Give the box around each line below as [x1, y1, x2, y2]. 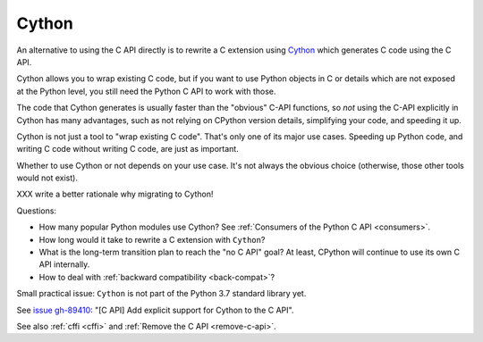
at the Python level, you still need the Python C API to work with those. [16, 86, 276, 96]
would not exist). [16, 172, 78, 183]
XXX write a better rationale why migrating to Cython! [16, 188, 214, 200]
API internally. [38, 259, 90, 270]
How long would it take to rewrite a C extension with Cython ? [38, 234, 266, 245]
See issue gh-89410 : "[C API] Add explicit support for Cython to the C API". [16, 304, 294, 315]
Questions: [16, 205, 57, 216]
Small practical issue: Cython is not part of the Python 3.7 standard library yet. [16, 288, 307, 299]
